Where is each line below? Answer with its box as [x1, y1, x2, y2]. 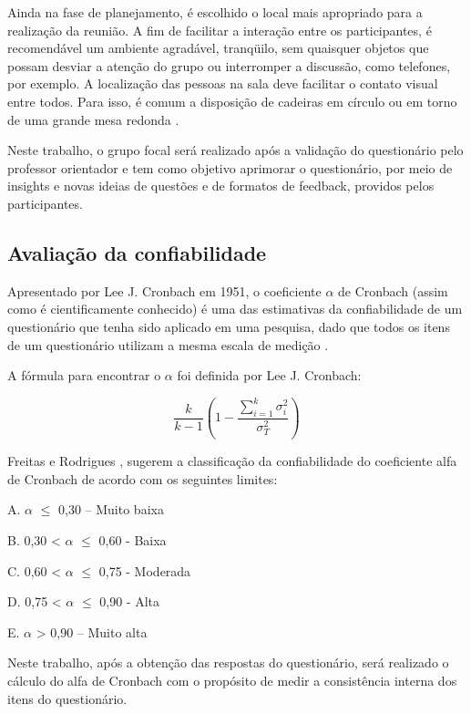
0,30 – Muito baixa [58, 500, 164, 519]
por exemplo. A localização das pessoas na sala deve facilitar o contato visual [7, 74, 438, 93]
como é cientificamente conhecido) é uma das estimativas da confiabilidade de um [7, 299, 463, 318]
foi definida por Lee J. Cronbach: [177, 366, 362, 385]
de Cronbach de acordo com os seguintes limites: [7, 469, 278, 488]
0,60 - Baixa [98, 531, 167, 550]
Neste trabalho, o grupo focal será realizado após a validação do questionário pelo [7, 140, 464, 160]
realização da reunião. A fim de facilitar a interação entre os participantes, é [7, 20, 432, 39]
